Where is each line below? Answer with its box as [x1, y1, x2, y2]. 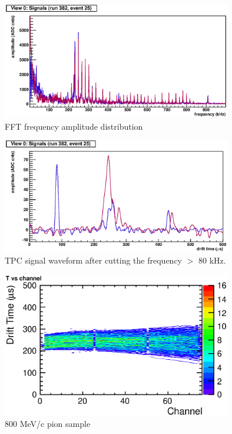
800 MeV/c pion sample [5, 417, 91, 430]
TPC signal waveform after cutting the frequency [5, 254, 182, 267]
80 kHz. [198, 254, 226, 267]
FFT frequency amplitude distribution [5, 120, 143, 132]
